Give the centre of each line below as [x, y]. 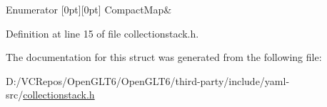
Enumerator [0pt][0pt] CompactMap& [89, 9]
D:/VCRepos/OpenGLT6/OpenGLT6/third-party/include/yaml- [148, 80]
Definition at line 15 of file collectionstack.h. [102, 33]
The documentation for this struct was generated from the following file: [164, 57]
